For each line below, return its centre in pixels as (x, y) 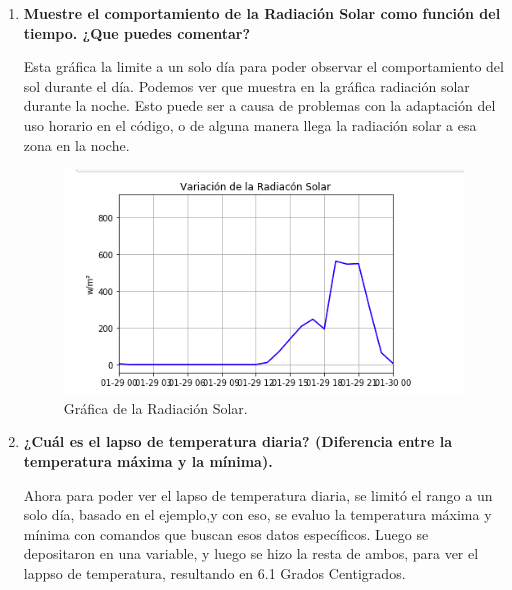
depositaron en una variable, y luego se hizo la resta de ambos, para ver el (251, 553)
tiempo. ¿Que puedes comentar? (137, 32)
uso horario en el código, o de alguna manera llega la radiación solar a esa (250, 124)
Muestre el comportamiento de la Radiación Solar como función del (262, 13)
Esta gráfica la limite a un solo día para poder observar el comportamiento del (263, 66)
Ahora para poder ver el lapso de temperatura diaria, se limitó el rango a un (258, 494)
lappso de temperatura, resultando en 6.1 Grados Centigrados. (214, 572)
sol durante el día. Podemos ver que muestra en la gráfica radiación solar (246, 85)
